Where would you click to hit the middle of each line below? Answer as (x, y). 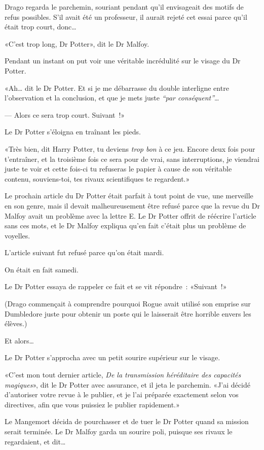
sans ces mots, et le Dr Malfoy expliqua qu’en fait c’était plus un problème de (125, 226)
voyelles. (17, 235)
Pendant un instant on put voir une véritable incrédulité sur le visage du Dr (123, 61)
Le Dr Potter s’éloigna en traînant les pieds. (73, 132)
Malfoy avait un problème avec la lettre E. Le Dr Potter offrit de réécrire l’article (130, 215)
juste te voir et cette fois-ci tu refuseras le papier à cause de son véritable (118, 169)
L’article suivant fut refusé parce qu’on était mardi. (84, 252)
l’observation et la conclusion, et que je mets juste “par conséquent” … (112, 98)
